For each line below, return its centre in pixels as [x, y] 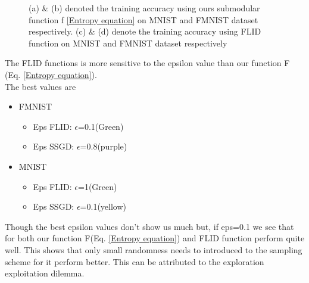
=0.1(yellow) [103, 206]
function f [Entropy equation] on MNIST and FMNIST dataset [143, 19]
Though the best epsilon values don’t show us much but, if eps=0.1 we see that [149, 226]
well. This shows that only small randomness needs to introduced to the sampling [154, 249]
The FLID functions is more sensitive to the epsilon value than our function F [147, 63]
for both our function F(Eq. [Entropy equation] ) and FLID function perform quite [155, 238]
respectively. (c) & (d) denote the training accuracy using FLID [145, 31]
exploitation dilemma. [45, 273]
